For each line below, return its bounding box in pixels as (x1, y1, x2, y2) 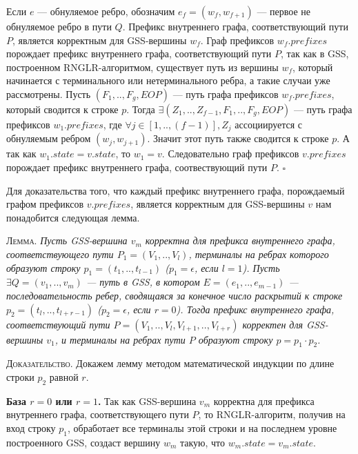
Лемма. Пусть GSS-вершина (6, 233, 128, 248)
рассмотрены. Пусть (6, 86, 91, 101)
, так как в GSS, (280, 46, 349, 61)
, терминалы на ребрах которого (188, 246, 329, 261)
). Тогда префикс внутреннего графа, (176, 302, 335, 316)
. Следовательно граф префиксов (161, 146, 299, 161)
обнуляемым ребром (6, 131, 91, 146)
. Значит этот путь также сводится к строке (147, 131, 329, 146)
